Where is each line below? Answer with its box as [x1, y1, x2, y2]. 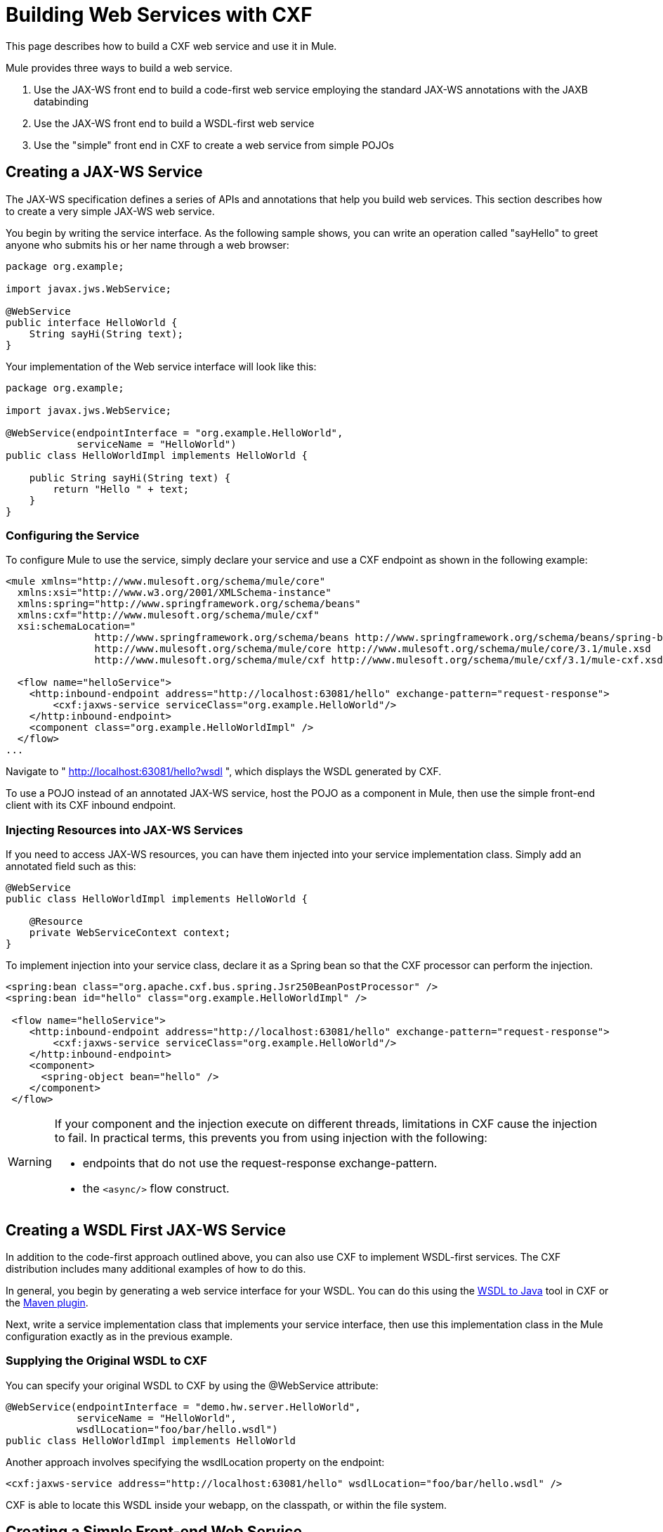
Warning [8, 1155, 52, 1169]
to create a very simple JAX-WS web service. [6, 205, 215, 217]
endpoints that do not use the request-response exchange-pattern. [82, 1156, 438, 1171]
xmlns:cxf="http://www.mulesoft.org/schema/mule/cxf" [17, 609, 320, 621]
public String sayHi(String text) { [29, 472, 231, 483]
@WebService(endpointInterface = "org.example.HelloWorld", [6, 427, 343, 439]
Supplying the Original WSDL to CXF [6, 1354, 207, 1368]
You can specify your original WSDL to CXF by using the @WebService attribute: [6, 1379, 379, 1391]
